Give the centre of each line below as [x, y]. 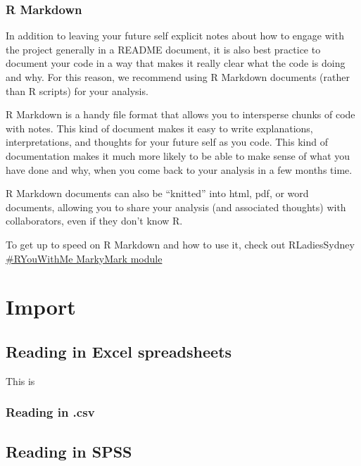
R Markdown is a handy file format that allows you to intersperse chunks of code [180, 114]
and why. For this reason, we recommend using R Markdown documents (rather [178, 77]
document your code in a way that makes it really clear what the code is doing [176, 63]
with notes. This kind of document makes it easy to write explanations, [159, 128]
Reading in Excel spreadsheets [119, 351]
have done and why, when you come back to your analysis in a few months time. [179, 169]
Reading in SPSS [69, 451]
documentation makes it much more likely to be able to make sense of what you [178, 155]
